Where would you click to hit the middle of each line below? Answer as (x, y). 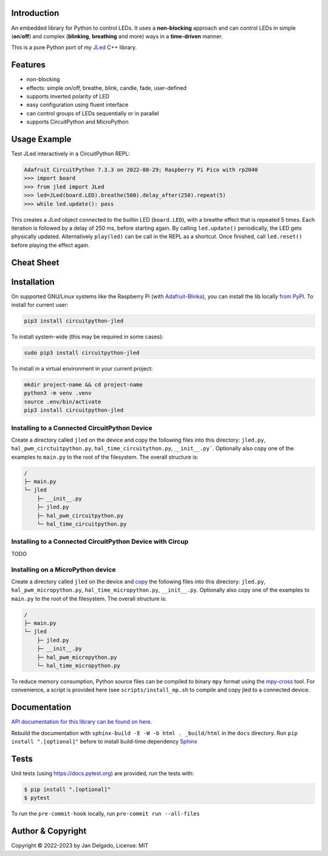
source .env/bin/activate (63, 402)
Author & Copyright (49, 831)
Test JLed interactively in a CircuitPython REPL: (71, 154)
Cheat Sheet (35, 262)
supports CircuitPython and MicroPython (77, 122)
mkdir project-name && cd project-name (83, 385)
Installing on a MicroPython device (63, 569)
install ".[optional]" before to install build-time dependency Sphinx (104, 742)
